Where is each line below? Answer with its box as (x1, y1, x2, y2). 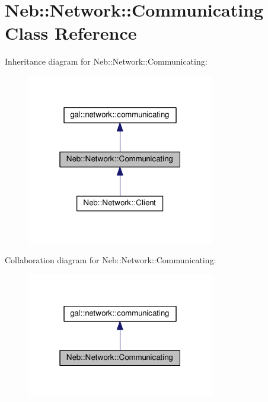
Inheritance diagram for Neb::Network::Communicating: (5, 55, 208, 68)
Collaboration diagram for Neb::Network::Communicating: (5, 253, 216, 266)
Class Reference (5, 21, 137, 45)
